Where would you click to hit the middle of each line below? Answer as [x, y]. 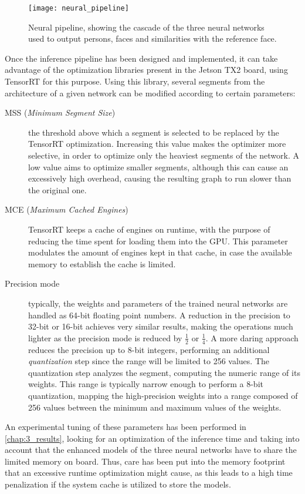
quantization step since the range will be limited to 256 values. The [149, 361]
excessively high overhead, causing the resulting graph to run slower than [160, 178]
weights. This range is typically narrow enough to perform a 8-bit [146, 384]
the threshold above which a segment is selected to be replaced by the [154, 132]
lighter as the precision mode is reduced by [105, 337]
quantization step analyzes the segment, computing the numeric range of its [164, 372]
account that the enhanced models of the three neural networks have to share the [151, 450]
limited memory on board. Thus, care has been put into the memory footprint [145, 461]
